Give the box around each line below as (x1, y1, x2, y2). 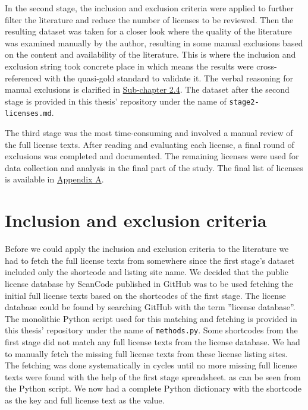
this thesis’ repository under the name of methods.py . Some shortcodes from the (5, 324, 298, 336)
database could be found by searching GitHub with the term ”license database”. (5, 301, 296, 313)
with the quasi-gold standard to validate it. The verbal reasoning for (44, 71, 294, 84)
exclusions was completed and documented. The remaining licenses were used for (5, 150, 299, 162)
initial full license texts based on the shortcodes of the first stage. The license (5, 289, 286, 301)
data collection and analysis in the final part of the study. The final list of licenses (5, 161, 303, 174)
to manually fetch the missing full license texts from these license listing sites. (5, 347, 288, 359)
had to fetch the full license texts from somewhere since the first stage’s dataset (5, 254, 295, 266)
